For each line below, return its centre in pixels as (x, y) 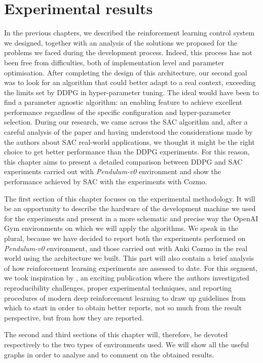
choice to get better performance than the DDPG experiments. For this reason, (127, 152)
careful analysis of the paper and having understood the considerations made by (128, 132)
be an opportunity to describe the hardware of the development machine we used (130, 208)
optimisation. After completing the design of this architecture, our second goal (126, 72)
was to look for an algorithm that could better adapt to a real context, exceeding (130, 82)
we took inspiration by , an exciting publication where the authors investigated (127, 278)
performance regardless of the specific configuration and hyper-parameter (118, 112)
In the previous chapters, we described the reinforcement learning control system (129, 33)
